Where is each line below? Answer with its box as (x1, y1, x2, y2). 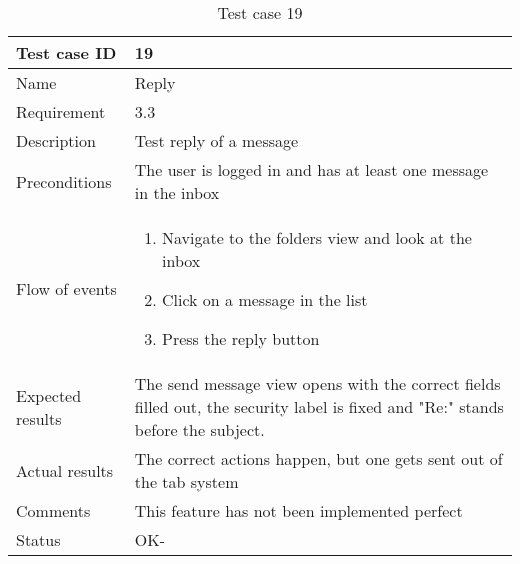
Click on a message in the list (161, 288, 368, 311)
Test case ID (16, 41, 117, 64)
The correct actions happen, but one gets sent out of (134, 447, 503, 470)
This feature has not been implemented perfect (134, 499, 463, 522)
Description (16, 129, 96, 152)
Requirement (16, 100, 106, 123)
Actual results (16, 458, 114, 482)
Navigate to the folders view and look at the (161, 226, 472, 249)
